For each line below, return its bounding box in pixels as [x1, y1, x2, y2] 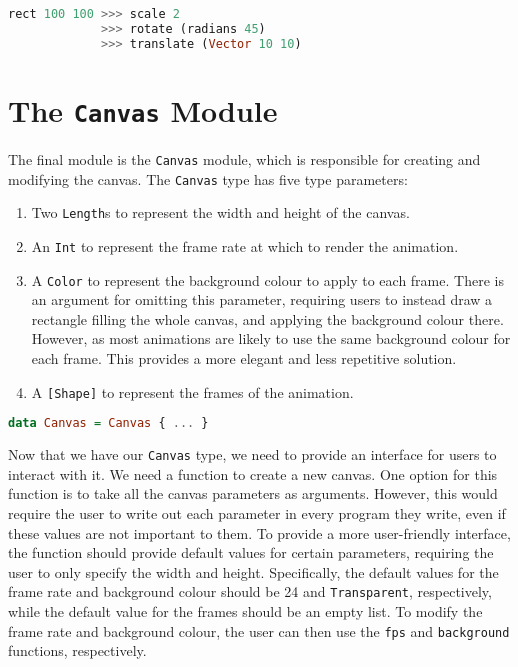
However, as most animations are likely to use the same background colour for [31, 328, 511, 349]
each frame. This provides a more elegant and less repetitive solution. [31, 347, 457, 368]
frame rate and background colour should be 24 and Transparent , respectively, [8, 581, 492, 602]
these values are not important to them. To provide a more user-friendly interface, [8, 522, 511, 543]
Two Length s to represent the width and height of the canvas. [31, 202, 410, 223]
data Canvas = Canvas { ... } [8, 416, 209, 431]
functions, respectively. [8, 640, 147, 661]
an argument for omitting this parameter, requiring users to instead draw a [31, 289, 493, 310]
